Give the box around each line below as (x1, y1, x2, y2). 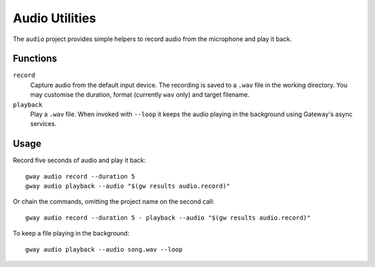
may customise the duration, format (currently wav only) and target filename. (30, 90, 250, 99)
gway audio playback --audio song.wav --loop (25, 245, 183, 253)
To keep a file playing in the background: (12, 229, 130, 238)
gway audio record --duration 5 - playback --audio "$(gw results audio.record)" (25, 213, 311, 222)
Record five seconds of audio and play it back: (12, 156, 146, 165)
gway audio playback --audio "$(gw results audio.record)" (25, 182, 231, 191)
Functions (12, 53, 58, 65)
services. (30, 120, 57, 128)
